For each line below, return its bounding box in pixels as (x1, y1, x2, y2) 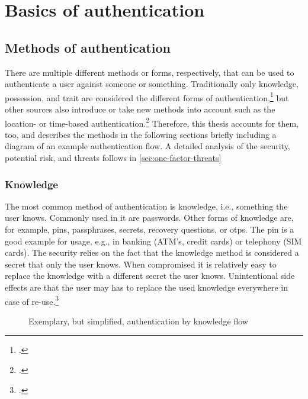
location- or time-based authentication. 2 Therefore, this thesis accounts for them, (5, 115, 299, 129)
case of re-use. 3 (5, 293, 59, 307)
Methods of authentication (5, 38, 171, 56)
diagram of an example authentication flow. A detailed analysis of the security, (5, 140, 290, 152)
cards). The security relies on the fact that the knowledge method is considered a (5, 246, 299, 259)
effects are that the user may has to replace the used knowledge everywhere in (5, 281, 288, 294)
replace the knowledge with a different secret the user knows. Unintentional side (5, 269, 295, 282)
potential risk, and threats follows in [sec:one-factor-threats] (5, 152, 222, 164)
